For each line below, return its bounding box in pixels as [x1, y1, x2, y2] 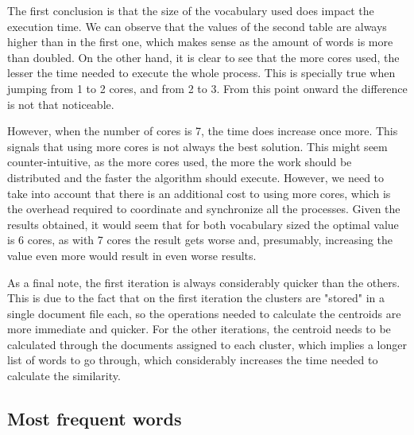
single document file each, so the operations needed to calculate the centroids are [7, 305, 401, 321]
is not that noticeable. [7, 95, 114, 112]
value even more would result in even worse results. [7, 247, 257, 263]
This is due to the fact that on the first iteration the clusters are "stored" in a [7, 289, 385, 306]
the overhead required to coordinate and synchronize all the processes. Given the [7, 200, 400, 217]
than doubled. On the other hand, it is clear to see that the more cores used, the [7, 49, 400, 65]
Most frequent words [7, 406, 182, 431]
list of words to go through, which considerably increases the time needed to [7, 351, 378, 368]
